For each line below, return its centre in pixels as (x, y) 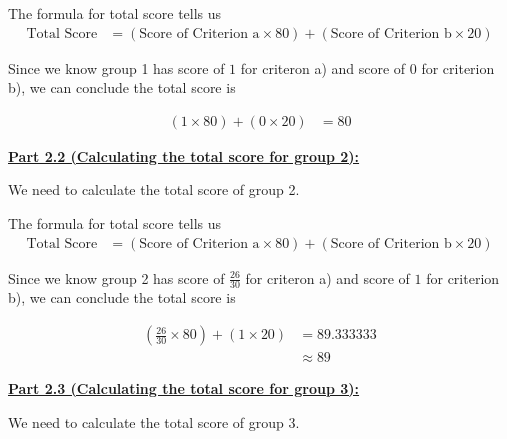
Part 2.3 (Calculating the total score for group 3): (184, 388)
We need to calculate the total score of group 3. (154, 421)
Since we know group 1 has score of (116, 67)
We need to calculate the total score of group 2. (154, 189)
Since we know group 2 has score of (116, 277)
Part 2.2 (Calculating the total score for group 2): (184, 155)
